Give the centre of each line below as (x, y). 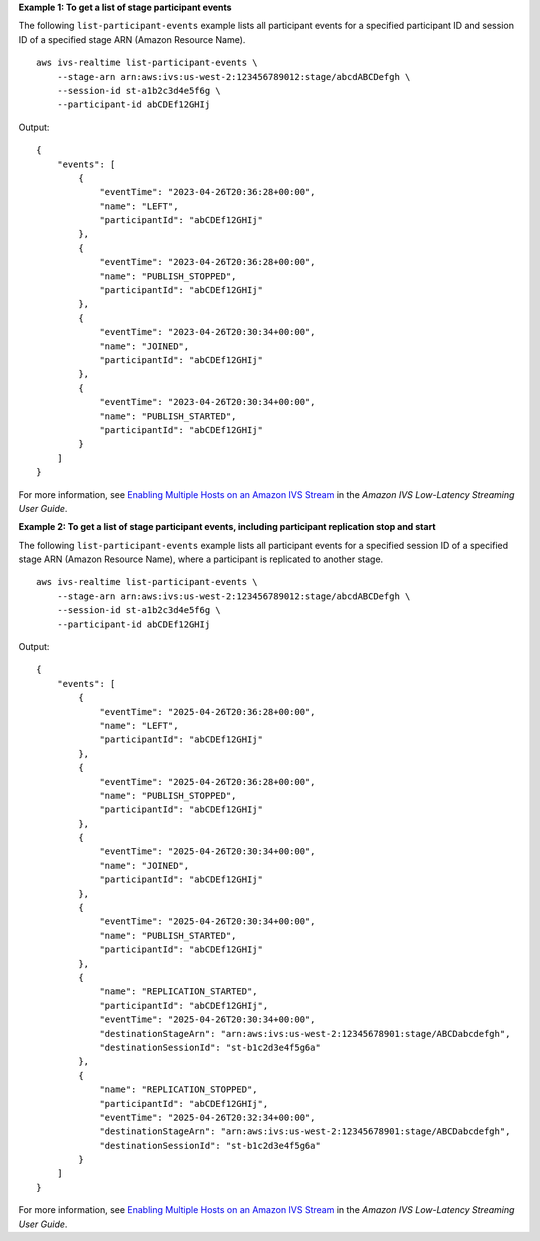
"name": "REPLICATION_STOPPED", (179, 1089)
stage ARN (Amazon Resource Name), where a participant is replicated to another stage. (201, 559)
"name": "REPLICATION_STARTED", (179, 991)
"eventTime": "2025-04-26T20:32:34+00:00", (207, 1117)
